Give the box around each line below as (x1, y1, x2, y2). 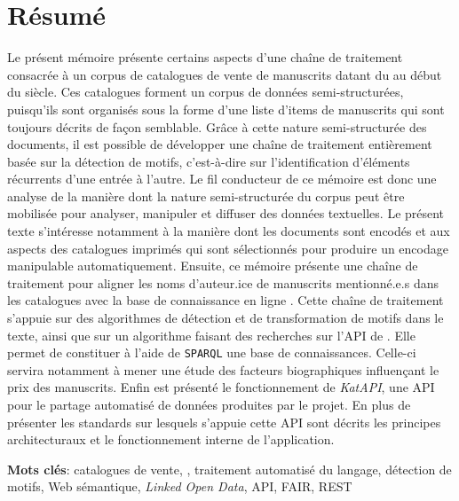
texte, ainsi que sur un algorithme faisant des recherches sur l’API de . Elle (7, 325, 415, 344)
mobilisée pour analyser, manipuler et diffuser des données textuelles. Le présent (7, 204, 445, 223)
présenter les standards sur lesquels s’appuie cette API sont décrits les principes (7, 412, 441, 431)
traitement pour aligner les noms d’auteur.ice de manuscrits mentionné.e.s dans (7, 273, 439, 292)
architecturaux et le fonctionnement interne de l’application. (7, 430, 335, 449)
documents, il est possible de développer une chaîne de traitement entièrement (7, 135, 432, 153)
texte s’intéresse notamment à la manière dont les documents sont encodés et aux (7, 222, 450, 240)
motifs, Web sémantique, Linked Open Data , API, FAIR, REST (7, 477, 352, 496)
